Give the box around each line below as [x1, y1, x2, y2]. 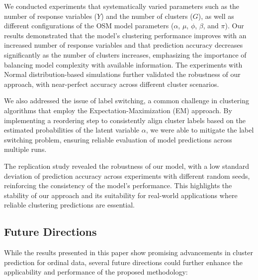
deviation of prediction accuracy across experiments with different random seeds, [4, 170, 250, 181]
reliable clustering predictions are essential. [4, 200, 135, 210]
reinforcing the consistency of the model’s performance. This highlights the [4, 180, 232, 191]
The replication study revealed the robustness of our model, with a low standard [4, 160, 249, 171]
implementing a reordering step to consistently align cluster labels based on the [4, 115, 246, 125]
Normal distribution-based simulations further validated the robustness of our [4, 69, 241, 79]
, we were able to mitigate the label [146, 125, 254, 135]
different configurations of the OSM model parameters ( [4, 20, 174, 31]
